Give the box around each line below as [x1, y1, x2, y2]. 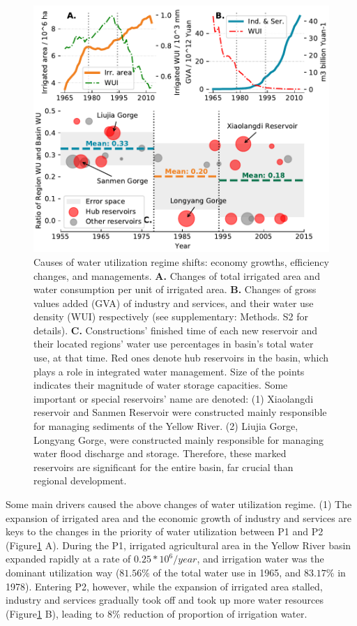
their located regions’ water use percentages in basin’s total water [33, 336, 314, 351]
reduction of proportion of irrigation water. [123, 606, 307, 620]
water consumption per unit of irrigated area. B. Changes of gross [33, 282, 317, 297]
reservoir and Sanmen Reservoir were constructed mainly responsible [33, 405, 327, 419]
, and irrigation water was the [197, 551, 324, 566]
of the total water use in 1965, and [153, 565, 301, 579]
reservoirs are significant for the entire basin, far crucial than [33, 459, 294, 474]
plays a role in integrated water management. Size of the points [33, 364, 305, 378]
